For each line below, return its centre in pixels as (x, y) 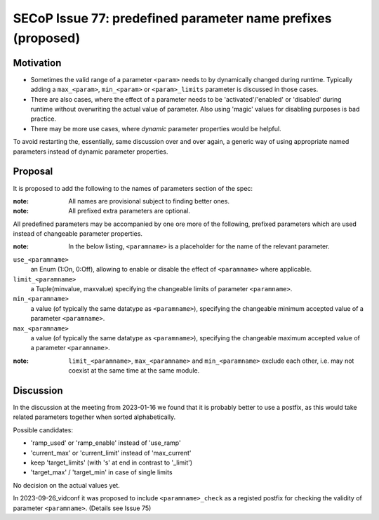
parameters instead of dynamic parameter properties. (91, 152)
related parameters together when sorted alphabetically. (94, 417)
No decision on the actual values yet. (67, 485)
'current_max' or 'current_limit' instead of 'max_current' (111, 453)
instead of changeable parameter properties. (78, 234)
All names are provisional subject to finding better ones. (149, 201)
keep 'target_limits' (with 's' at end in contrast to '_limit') (112, 462)
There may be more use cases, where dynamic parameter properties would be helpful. (156, 128)
